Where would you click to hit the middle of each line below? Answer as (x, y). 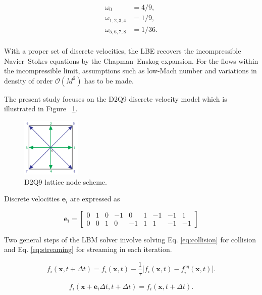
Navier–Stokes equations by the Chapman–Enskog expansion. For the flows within (131, 60)
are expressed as (95, 199)
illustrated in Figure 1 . (41, 109)
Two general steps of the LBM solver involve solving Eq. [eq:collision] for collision (130, 239)
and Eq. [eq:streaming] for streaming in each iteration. (88, 249)
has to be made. (109, 80)
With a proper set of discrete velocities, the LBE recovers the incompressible (123, 51)
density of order (29, 80)
